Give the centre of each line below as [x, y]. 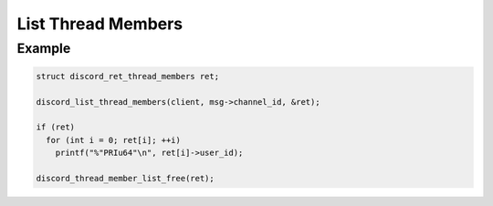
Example [44, 48]
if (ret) [56, 127]
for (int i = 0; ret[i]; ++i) [114, 140]
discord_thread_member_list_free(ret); [125, 178]
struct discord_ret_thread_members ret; [127, 76]
